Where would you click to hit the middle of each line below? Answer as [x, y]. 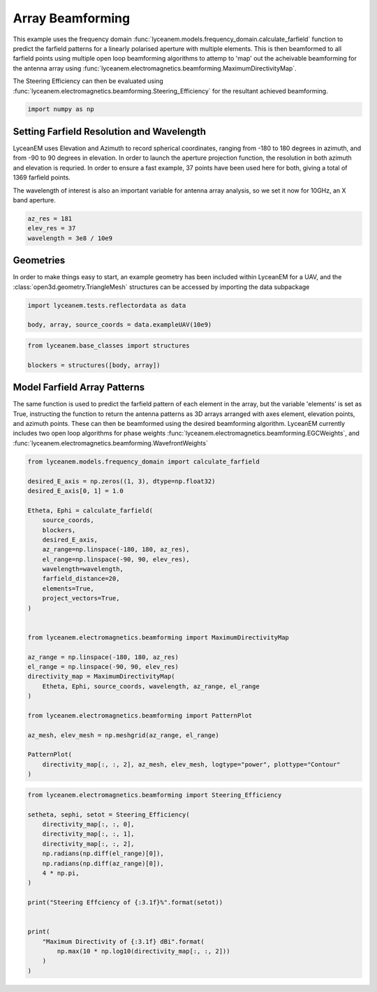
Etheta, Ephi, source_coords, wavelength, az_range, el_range [151, 686]
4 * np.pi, [61, 873]
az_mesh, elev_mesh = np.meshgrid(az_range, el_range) [123, 735]
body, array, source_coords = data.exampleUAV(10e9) [120, 325]
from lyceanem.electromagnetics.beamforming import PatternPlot [140, 715]
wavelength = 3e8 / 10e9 [70, 238]
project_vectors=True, [81, 598]
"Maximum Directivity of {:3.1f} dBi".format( [124, 941]
